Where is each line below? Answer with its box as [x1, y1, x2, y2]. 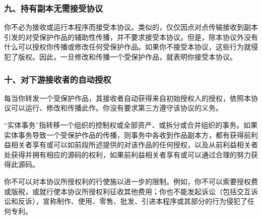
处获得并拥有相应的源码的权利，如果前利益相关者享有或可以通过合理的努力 [4, 149, 251, 159]
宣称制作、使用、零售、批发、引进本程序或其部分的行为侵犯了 [42, 196, 247, 206]
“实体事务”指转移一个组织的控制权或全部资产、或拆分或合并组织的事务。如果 [4, 120, 258, 130]
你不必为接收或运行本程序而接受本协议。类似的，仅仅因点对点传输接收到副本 [4, 22, 258, 32]
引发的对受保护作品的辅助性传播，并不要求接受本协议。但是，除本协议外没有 [4, 31, 258, 42]
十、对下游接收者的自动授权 [4, 73, 111, 85]
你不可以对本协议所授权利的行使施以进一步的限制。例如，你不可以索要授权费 [4, 176, 258, 186]
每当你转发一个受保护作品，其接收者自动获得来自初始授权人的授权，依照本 [4, 92, 251, 103]
